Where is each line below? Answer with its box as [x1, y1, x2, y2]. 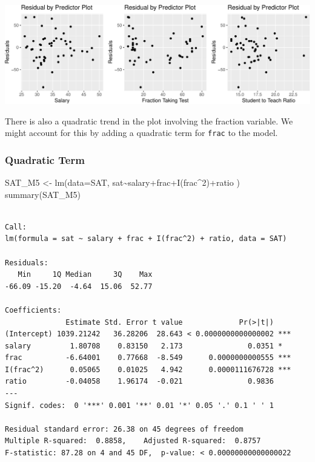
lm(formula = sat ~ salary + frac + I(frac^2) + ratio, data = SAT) [5, 234, 287, 243]
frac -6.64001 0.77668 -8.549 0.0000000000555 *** [5, 353, 291, 362]
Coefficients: [5, 305, 62, 314]
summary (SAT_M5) [5, 188, 81, 200]
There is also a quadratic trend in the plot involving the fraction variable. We [5, 114, 293, 127]
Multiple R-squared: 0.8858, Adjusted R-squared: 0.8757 [5, 437, 261, 446]
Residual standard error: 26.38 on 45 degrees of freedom [5, 424, 244, 433]
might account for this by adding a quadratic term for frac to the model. [5, 126, 278, 139]
